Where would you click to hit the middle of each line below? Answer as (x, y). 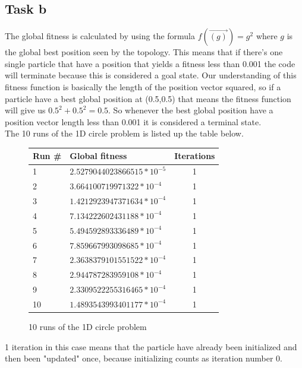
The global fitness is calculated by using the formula (100, 36)
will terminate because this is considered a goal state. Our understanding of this (151, 75)
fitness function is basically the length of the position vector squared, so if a (143, 86)
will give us (25, 110)
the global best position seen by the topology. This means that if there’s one (144, 52)
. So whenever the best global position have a (191, 110)
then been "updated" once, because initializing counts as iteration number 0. (144, 358)
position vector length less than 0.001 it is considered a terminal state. (133, 121)
